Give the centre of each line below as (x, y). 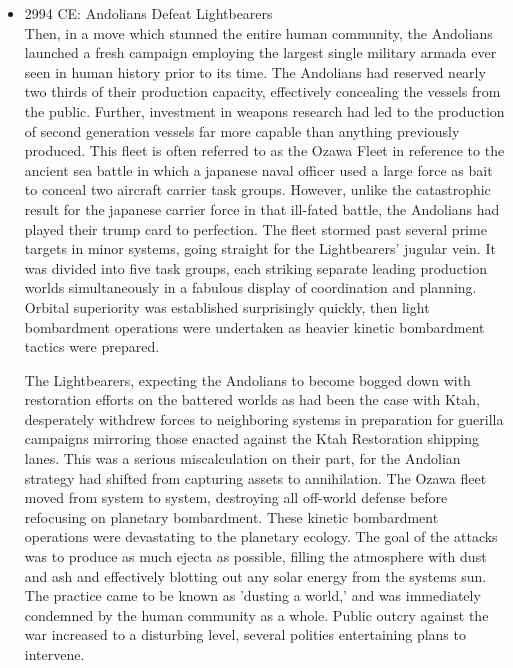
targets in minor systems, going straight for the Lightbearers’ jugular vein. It (260, 248)
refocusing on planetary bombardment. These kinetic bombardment (231, 516)
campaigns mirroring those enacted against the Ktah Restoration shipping (251, 438)
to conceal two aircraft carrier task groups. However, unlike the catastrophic (257, 189)
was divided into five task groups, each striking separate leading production (255, 267)
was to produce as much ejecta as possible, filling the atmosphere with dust (255, 556)
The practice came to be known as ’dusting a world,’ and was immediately (252, 595)
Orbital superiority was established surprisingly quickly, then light (227, 306)
